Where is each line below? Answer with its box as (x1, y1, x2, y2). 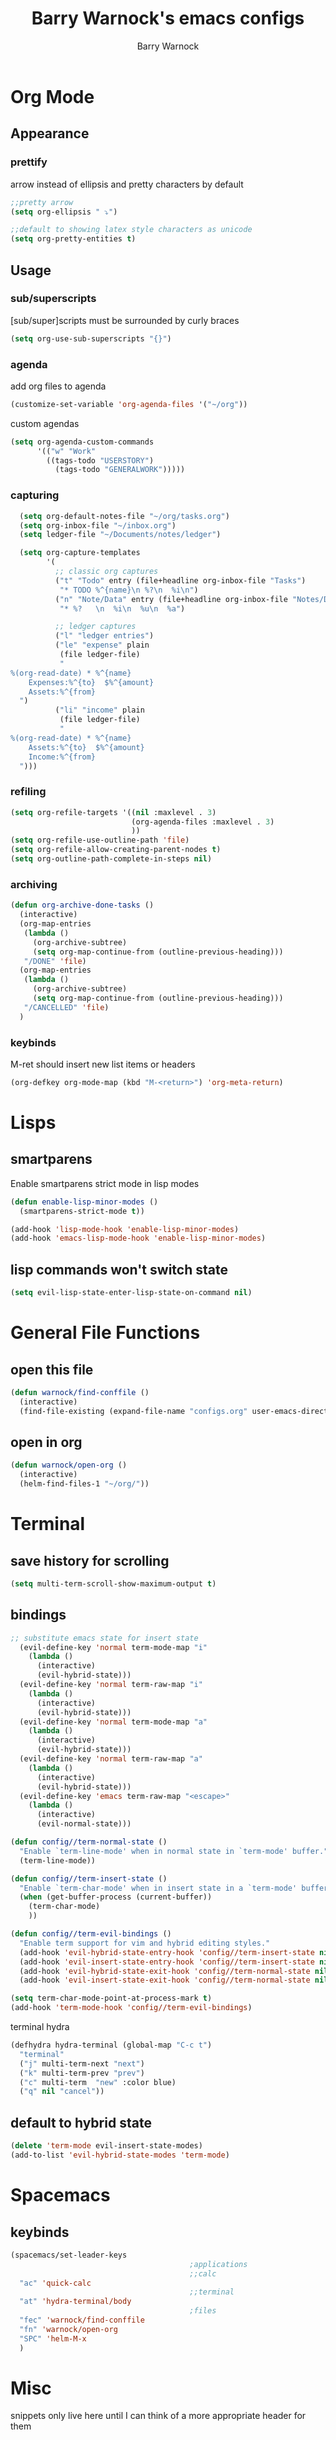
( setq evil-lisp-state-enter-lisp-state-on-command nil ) (10, 1288, 253, 1298)
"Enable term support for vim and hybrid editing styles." (19, 1938, 271, 1948)
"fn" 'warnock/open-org (19, 2324, 118, 2334)
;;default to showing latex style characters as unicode (10, 225, 253, 235)
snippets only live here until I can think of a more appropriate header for (10, 2410, 307, 2422)
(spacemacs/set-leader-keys (10, 2250, 128, 2260)
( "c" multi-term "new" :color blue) (19, 2077, 177, 2087)
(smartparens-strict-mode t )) (19, 1206, 145, 1216)
